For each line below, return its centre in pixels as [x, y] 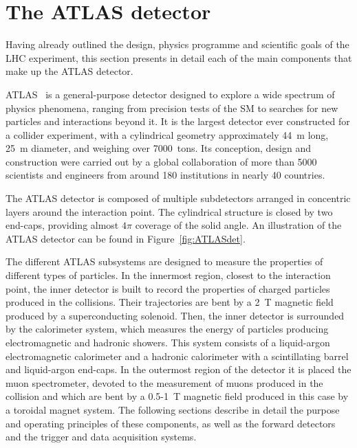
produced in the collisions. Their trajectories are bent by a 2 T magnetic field [170, 302]
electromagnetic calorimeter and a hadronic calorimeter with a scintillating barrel [177, 356]
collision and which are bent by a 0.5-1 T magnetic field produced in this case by [177, 396]
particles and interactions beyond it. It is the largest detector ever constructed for [178, 121]
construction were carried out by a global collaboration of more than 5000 [161, 161]
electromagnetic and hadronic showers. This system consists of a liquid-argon [168, 342]
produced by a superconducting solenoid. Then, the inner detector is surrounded [175, 315]
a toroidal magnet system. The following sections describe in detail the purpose [173, 409]
